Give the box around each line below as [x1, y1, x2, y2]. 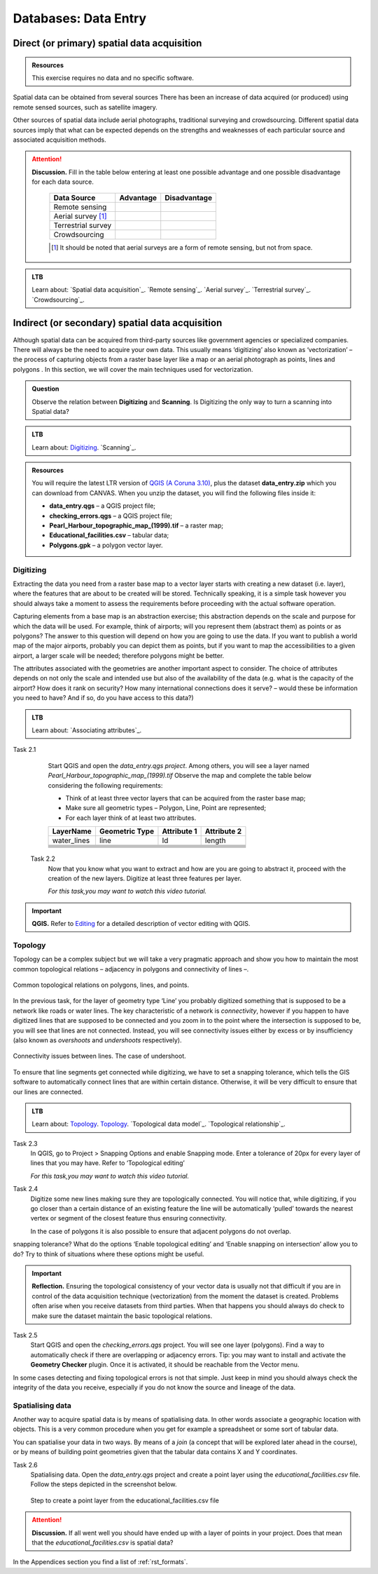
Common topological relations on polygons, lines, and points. [13, 981, 190, 989]
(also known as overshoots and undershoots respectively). [13, 1035, 182, 1044]
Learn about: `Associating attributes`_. [31, 726, 142, 734]
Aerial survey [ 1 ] [53, 211, 108, 221]
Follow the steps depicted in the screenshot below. [30, 1480, 177, 1488]
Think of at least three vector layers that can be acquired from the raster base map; [65, 793, 306, 802]
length [204, 835, 226, 845]
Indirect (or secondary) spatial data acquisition [13, 317, 223, 329]
